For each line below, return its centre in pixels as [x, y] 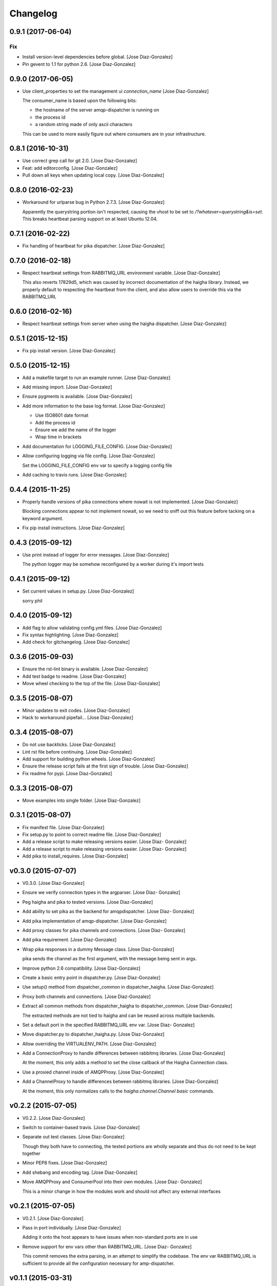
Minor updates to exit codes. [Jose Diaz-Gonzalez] [76, 710]
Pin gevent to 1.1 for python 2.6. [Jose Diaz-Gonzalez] [79, 64]
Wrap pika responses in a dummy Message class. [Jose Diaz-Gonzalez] [98, 949]
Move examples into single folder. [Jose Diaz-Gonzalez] [82, 800]
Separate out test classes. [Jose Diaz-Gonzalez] [74, 1137]
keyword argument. [43, 518]
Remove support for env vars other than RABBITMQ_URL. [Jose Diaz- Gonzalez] [107, 1246]
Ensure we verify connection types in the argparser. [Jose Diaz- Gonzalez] [101, 892]
